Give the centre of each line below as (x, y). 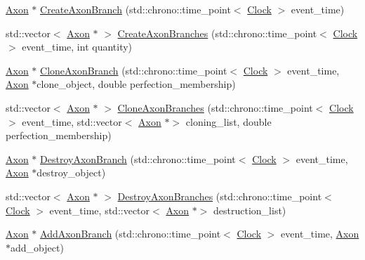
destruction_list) (250, 210)
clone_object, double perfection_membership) (136, 84)
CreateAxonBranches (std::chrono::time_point (217, 33)
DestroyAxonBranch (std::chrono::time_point (138, 158)
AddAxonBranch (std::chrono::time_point (131, 234)
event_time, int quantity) (77, 47)
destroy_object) (71, 173)
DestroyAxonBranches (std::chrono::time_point (220, 196)
